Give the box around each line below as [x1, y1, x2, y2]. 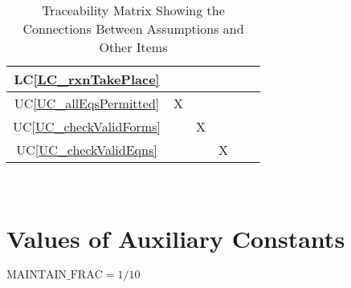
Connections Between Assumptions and [22, 19, 244, 38]
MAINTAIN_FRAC [6, 269, 103, 281]
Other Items [99, 38, 168, 56]
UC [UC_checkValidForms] [13, 117, 161, 136]
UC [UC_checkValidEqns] [16, 140, 157, 159]
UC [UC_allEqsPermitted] [14, 94, 160, 112]
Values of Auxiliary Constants [6, 221, 345, 254]
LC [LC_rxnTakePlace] [14, 70, 160, 88]
